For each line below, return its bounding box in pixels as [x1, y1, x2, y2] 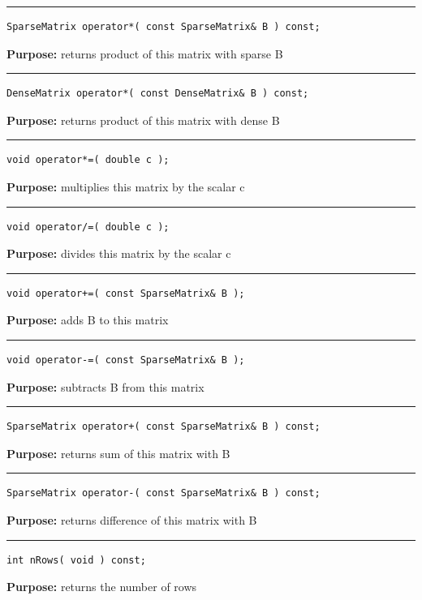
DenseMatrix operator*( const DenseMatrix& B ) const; [6, 88, 309, 100]
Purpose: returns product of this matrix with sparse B [6, 45, 283, 62]
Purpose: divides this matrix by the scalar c [6, 245, 231, 262]
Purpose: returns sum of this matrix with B [6, 444, 230, 461]
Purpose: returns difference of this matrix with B [6, 511, 257, 528]
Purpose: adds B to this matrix [6, 311, 169, 328]
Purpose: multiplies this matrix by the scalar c [6, 178, 245, 195]
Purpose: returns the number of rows [6, 578, 197, 595]
